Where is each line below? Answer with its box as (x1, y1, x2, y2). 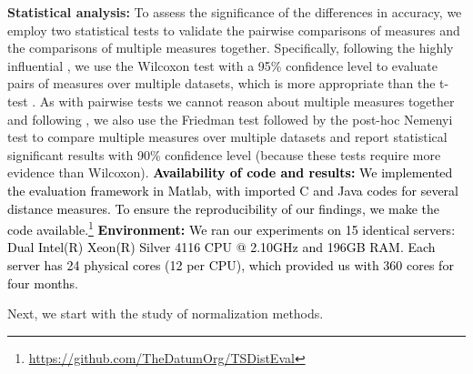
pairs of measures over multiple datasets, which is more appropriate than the (7, 74, 436, 93)
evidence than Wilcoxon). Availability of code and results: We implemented (7, 163, 453, 182)
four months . (7, 273, 78, 292)
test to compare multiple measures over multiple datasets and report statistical (7, 127, 448, 147)
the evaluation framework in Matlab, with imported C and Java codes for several (7, 180, 458, 199)
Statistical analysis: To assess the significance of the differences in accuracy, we (7, 3, 462, 21)
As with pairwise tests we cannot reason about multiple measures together (39, 91, 455, 110)
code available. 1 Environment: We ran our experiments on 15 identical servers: (7, 217, 456, 238)
